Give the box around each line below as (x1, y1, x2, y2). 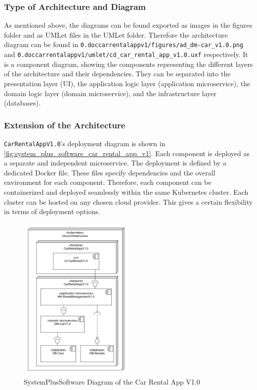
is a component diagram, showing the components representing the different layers (4, 58, 253, 69)
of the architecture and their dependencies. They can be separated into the (4, 68, 231, 79)
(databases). (4, 98, 41, 108)
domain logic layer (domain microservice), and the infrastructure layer (4, 88, 216, 98)
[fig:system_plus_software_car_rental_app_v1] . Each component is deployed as (4, 148, 250, 158)
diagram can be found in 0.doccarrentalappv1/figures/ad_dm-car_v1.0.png (4, 39, 244, 50)
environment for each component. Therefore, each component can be (4, 177, 212, 187)
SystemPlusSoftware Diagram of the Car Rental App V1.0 (24, 376, 200, 387)
